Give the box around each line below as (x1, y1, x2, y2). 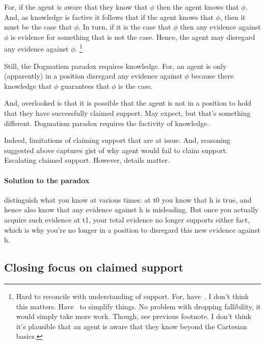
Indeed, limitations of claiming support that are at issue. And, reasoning (4, 135, 230, 145)
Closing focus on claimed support (4, 259, 183, 275)
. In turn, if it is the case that (78, 21, 171, 32)
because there (191, 70, 234, 81)
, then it (220, 11, 246, 22)
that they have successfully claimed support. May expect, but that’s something (4, 108, 251, 118)
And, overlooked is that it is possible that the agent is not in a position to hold (4, 97, 252, 108)
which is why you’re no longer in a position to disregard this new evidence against (4, 224, 260, 235)
